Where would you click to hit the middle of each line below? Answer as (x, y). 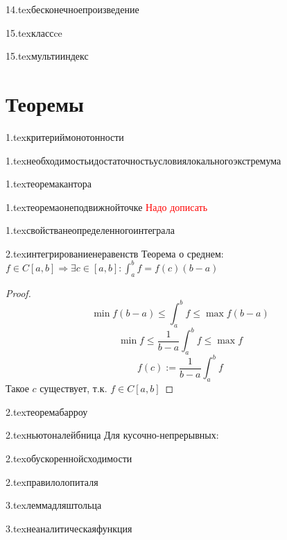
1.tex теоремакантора (49, 184)
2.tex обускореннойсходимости (69, 458)
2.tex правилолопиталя (52, 481)
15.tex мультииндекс (47, 56)
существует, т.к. (73, 388)
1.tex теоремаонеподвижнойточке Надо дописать (107, 206)
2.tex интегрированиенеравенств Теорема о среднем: (115, 253)
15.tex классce (34, 32)
